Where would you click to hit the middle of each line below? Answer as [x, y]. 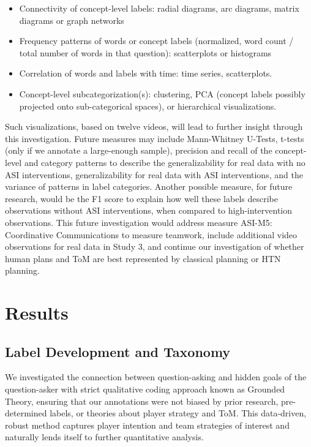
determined [26, 413]
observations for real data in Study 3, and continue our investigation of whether [155, 246]
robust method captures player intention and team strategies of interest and [147, 425]
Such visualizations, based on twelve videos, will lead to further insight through [154, 126]
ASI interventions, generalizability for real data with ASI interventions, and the [154, 174]
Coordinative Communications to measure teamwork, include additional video [151, 234]
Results [37, 313]
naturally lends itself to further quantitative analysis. [104, 437]
